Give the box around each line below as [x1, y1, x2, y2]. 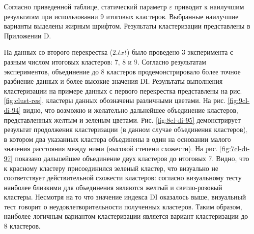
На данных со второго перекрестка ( [4, 47, 113, 57]
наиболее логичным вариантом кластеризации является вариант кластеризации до [4, 211, 248, 221]
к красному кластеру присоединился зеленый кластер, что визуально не [4, 163, 219, 173]
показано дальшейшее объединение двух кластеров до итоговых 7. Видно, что [15, 153, 249, 163]
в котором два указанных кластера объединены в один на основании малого [4, 134, 231, 144]
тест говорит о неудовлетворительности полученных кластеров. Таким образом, [4, 201, 242, 211]
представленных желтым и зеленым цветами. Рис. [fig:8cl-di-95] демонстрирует [4, 114, 241, 125]
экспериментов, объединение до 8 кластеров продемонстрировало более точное [4, 66, 241, 76]
